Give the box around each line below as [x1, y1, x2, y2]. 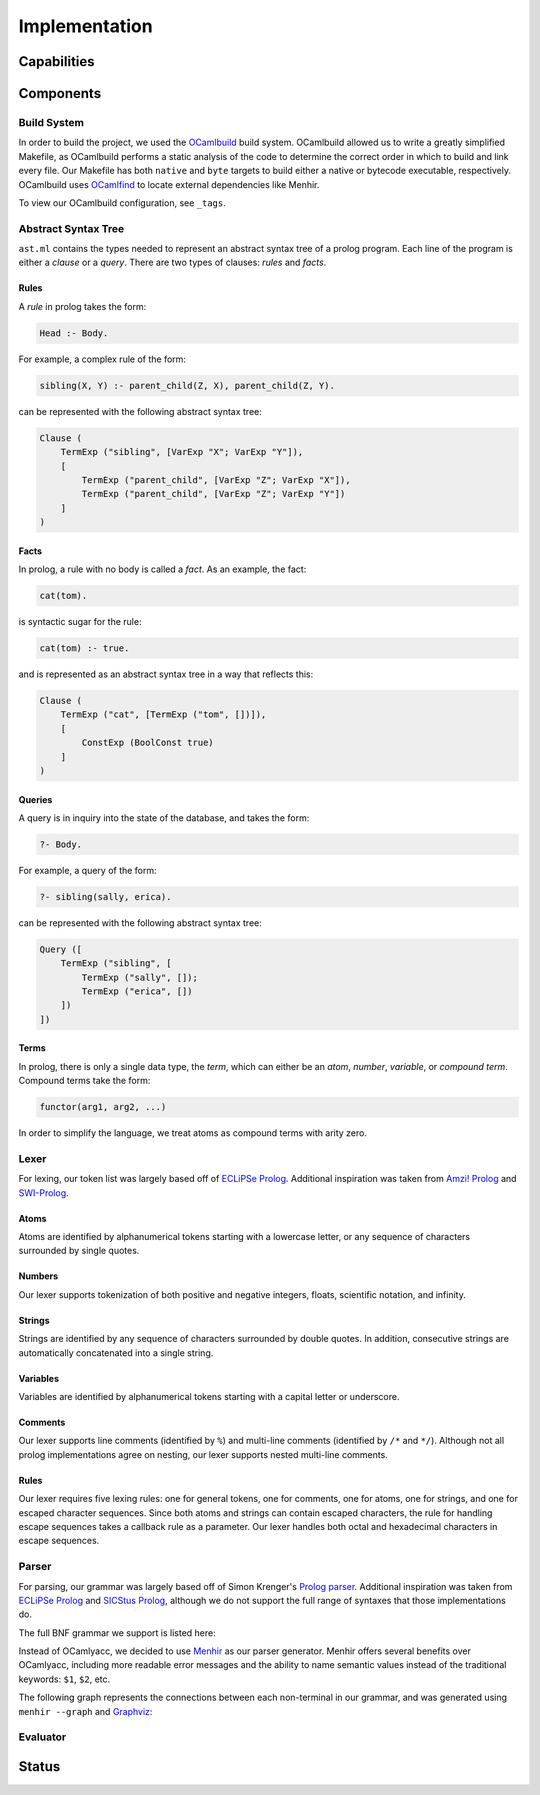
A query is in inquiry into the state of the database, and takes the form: [18, 811, 310, 824]
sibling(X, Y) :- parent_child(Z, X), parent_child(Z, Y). [39, 380, 335, 391]
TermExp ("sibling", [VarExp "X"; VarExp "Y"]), [60, 446, 304, 458]
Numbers [18, 1270, 59, 1282]
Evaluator [18, 1730, 67, 1744]
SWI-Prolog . [18, 1186, 69, 1199]
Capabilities [18, 53, 95, 70]
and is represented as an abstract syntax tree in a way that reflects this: [18, 668, 314, 680]
